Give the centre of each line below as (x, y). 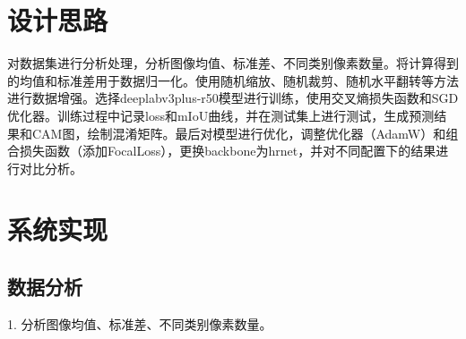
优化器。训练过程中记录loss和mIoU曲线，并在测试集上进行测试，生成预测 (221, 115)
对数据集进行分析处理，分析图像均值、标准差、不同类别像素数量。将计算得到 (233, 63)
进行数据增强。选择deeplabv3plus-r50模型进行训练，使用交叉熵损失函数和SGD (233, 98)
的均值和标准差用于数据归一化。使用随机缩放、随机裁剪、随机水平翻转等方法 (233, 80)
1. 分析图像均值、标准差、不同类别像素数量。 (140, 323)
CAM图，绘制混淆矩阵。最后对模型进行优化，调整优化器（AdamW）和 (239, 133)
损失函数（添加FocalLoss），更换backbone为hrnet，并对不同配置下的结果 (228, 151)
